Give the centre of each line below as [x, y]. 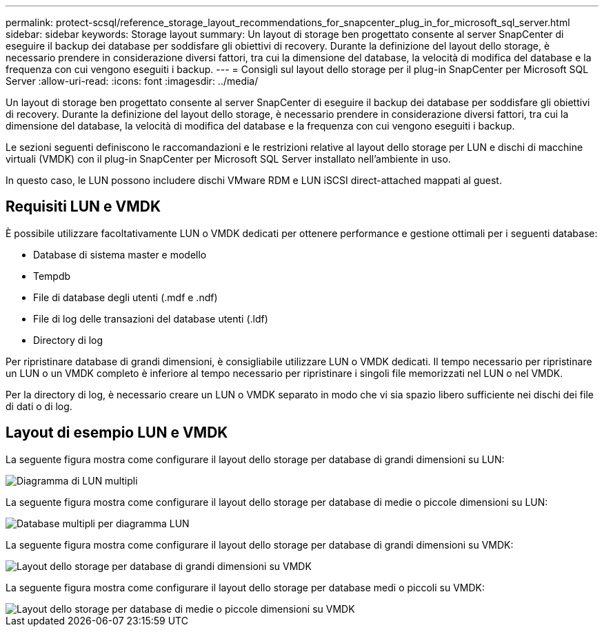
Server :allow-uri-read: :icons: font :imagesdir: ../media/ [132, 81]
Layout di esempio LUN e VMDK [117, 433]
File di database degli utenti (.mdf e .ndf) [125, 297]
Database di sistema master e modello [120, 254]
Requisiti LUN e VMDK [83, 207]
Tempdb [52, 276]
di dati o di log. [39, 406]
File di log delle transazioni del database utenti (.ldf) [151, 318]
